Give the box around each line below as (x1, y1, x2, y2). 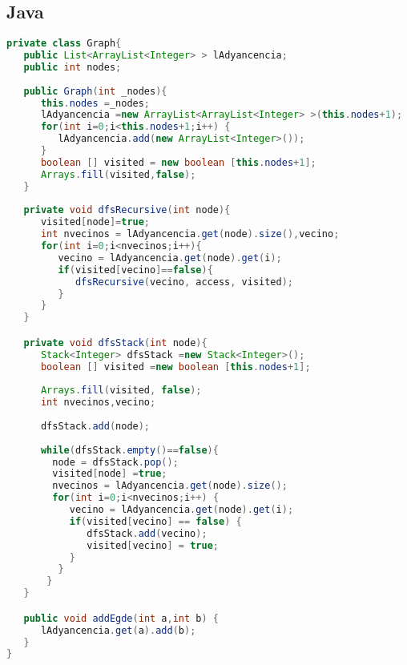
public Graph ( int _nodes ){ (23, 85, 167, 97)
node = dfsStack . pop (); (52, 456, 179, 468)
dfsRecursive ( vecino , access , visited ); (75, 276, 294, 288)
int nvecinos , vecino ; (40, 397, 156, 409)
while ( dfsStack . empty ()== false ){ (40, 444, 219, 456)
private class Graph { (6, 38, 122, 50)
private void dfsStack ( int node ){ (23, 337, 208, 349)
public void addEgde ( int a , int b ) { (23, 612, 220, 624)
